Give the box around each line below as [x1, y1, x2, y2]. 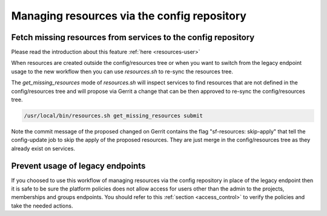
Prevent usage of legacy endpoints [11, 161, 146, 171]
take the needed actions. [11, 202, 73, 209]
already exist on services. [11, 144, 76, 152]
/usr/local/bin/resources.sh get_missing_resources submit [24, 112, 203, 119]
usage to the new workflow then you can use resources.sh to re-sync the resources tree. [11, 67, 233, 75]
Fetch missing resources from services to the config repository [11, 32, 255, 42]
